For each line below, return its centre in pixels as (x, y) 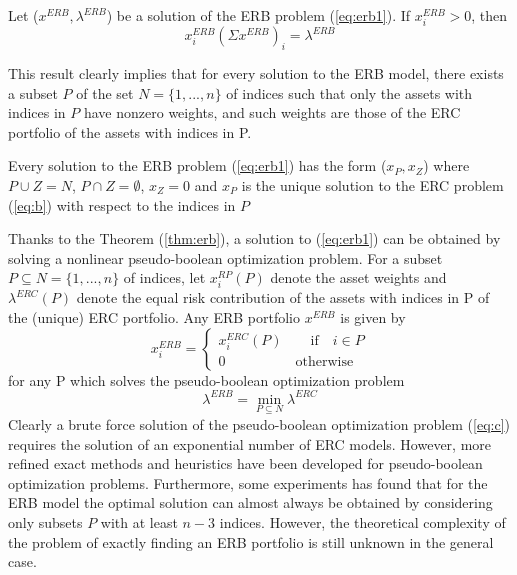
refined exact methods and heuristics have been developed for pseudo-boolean (245, 463)
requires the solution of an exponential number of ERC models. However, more (250, 443)
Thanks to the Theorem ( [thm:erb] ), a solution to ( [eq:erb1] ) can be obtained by (254, 238)
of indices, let (164, 277)
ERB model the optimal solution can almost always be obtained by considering (250, 502)
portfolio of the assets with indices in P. (130, 131)
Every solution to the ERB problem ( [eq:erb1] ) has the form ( (197, 165)
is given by (373, 317)
